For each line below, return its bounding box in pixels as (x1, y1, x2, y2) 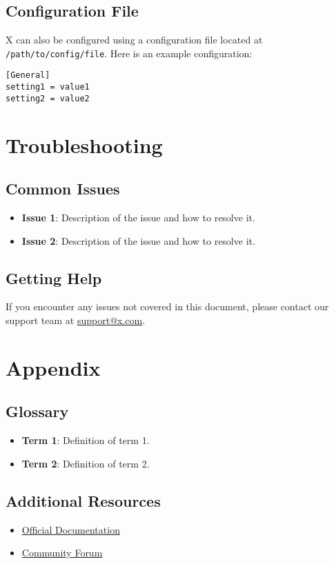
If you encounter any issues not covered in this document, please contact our (6, 299, 329, 314)
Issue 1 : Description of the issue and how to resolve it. (21, 210, 255, 224)
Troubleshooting (6, 130, 163, 159)
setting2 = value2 (6, 93, 90, 103)
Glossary (6, 401, 69, 422)
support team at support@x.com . (6, 312, 146, 327)
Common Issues (6, 178, 120, 199)
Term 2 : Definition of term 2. (21, 456, 150, 470)
